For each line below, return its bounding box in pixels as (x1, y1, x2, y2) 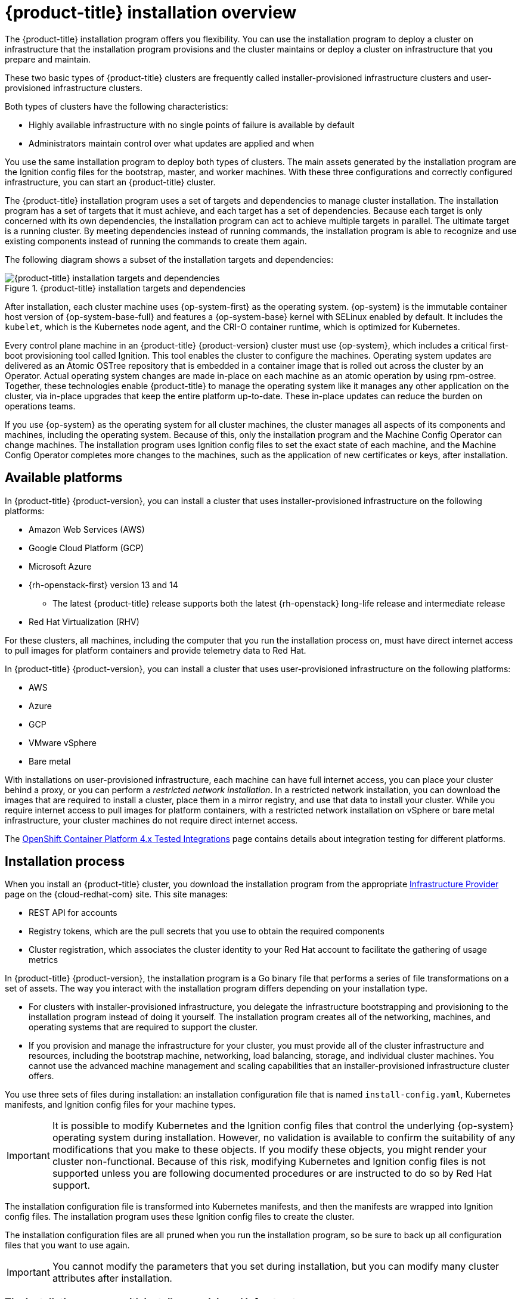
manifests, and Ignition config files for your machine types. (5, 1099, 236, 1110)
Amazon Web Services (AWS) (29, 524, 145, 534)
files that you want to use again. (5, 1240, 130, 1251)
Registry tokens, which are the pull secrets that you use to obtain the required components (29, 926, 384, 937)
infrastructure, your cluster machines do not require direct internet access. (5, 815, 298, 825)
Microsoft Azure (29, 561, 92, 571)
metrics (29, 955, 58, 965)
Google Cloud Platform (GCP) (29, 542, 144, 553)
